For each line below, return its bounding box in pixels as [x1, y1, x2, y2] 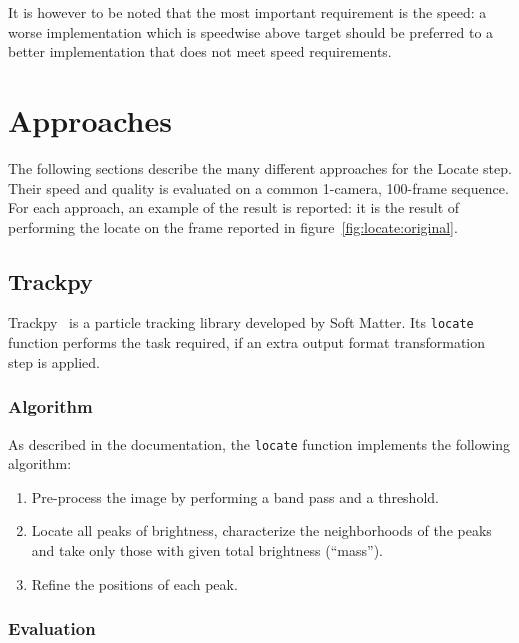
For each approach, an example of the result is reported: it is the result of [8, 197, 460, 218]
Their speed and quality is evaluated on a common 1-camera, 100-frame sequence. [8, 177, 509, 198]
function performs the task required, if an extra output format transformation [8, 332, 486, 353]
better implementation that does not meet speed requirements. [8, 41, 392, 62]
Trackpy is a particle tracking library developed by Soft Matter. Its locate [8, 312, 474, 333]
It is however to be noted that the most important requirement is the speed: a [8, 2, 487, 22]
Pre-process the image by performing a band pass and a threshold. [31, 486, 439, 507]
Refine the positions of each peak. [31, 573, 238, 594]
